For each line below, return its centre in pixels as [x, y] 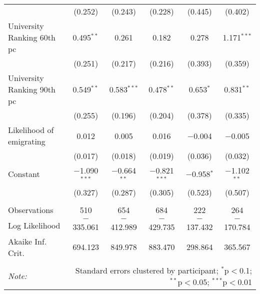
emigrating [27, 141]
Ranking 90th [32, 89]
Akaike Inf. [27, 241]
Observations [31, 209]
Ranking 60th [32, 37]
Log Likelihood [34, 225]
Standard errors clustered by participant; [147, 270]
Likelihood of [31, 130]
